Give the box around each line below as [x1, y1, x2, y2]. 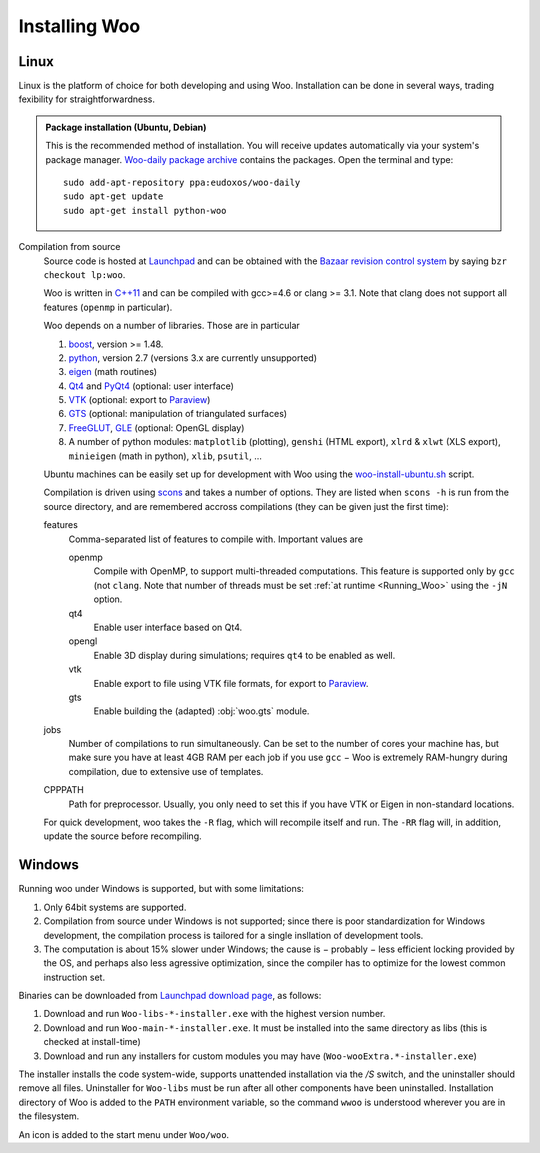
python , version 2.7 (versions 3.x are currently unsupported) [68, 351, 317, 364]
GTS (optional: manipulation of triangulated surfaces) [68, 408, 288, 420]
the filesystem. [18, 1110, 80, 1122]
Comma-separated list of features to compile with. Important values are [68, 533, 364, 545]
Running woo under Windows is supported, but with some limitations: [18, 883, 305, 895]
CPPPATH [43, 784, 84, 796]
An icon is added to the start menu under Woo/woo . [18, 1128, 230, 1140]
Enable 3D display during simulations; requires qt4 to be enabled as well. [93, 649, 396, 661]
